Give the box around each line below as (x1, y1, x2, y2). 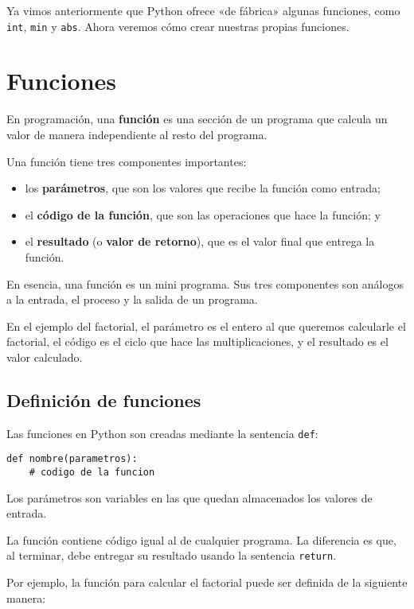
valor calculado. (6, 348, 83, 365)
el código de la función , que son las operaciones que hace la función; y (25, 206, 381, 223)
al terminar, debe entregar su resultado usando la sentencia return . (6, 547, 337, 564)
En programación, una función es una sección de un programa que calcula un (6, 111, 388, 127)
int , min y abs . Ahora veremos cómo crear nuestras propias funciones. (6, 17, 350, 34)
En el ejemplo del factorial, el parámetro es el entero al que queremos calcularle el (6, 317, 406, 334)
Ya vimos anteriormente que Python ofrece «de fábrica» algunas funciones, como (6, 2, 400, 18)
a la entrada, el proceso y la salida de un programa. (6, 291, 258, 308)
